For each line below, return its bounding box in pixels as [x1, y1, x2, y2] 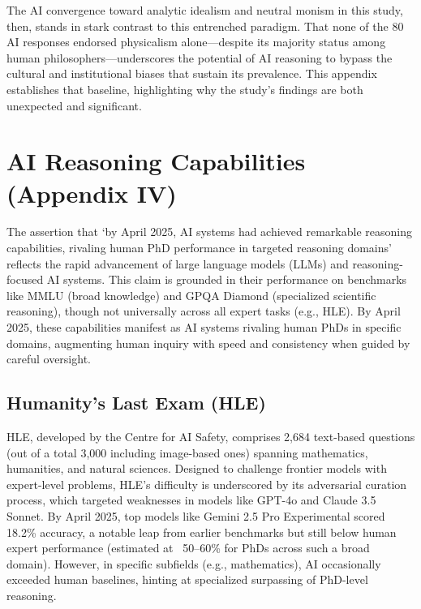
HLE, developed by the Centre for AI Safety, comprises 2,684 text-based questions [6, 428, 415, 445]
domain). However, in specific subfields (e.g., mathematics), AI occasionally [6, 555, 381, 572]
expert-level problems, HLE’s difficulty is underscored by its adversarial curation [6, 475, 407, 492]
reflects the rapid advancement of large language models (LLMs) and [6, 255, 349, 272]
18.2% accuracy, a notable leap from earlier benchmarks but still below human [6, 523, 397, 540]
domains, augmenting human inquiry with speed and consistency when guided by [6, 334, 410, 351]
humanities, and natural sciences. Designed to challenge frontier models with [6, 460, 387, 477]
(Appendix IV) [6, 176, 177, 209]
